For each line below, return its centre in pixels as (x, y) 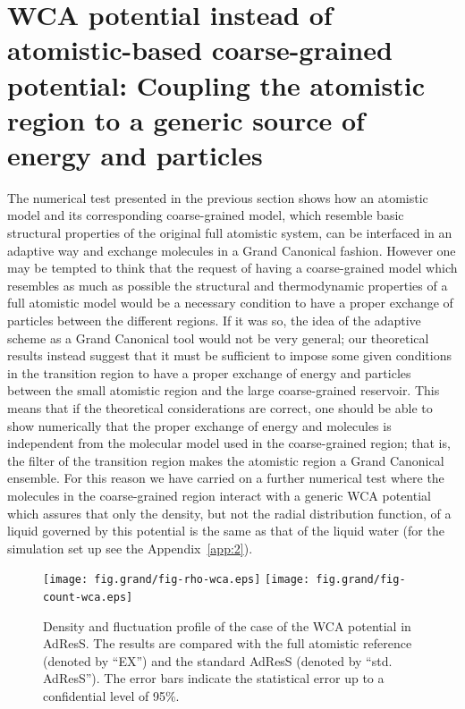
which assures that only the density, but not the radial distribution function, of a (229, 513)
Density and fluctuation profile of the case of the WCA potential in (227, 625)
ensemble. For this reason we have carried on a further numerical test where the (226, 478)
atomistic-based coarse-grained (200, 50)
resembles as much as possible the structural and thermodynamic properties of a (228, 285)
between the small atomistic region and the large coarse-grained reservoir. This (224, 390)
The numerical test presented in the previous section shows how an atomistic (218, 197)
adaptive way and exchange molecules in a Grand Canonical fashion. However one (232, 250)
